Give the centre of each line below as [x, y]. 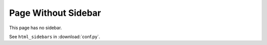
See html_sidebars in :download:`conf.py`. [55, 37]
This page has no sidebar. [35, 28]
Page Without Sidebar [55, 13]
